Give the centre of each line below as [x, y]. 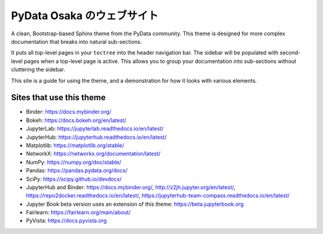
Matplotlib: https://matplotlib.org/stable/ [75, 145]
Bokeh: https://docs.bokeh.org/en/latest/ [76, 120]
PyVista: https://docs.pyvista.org [66, 221]
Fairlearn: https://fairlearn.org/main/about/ [78, 212]
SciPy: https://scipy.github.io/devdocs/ [74, 179]
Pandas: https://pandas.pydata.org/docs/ [77, 171]
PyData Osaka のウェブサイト [85, 16]
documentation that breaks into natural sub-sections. [77, 41]
